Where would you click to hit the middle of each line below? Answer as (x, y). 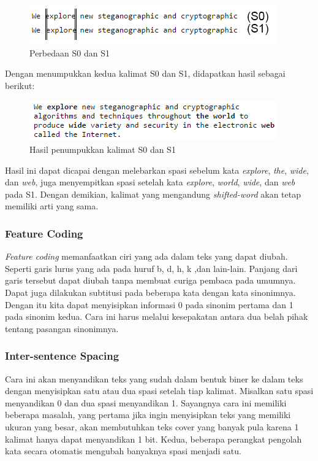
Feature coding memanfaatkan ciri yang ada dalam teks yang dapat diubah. (146, 256)
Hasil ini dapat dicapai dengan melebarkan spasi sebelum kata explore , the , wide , (157, 170)
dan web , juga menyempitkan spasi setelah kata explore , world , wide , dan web (150, 182)
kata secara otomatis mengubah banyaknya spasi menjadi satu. (123, 451)
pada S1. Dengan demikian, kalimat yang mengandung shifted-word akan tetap (153, 194)
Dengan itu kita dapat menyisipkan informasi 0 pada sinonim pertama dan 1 (149, 304)
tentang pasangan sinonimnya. (62, 328)
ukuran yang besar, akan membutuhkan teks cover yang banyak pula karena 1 (152, 426)
